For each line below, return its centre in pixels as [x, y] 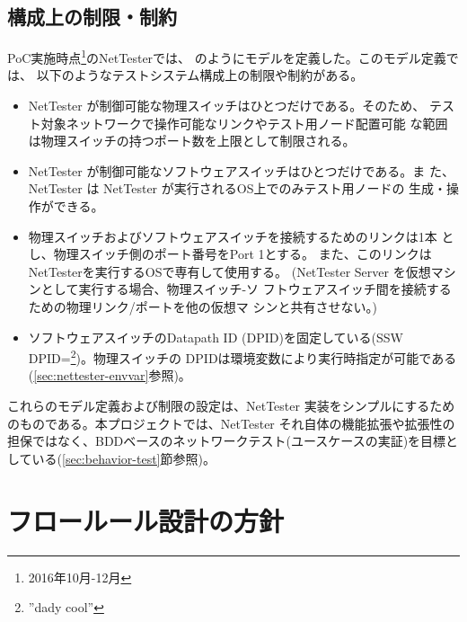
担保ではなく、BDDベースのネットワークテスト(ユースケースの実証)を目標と [233, 441]
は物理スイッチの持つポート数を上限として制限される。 [192, 141]
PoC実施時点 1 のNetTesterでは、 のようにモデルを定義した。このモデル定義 [227, 56]
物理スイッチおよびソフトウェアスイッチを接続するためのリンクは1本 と [241, 236]
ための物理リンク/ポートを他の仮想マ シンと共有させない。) [203, 306]
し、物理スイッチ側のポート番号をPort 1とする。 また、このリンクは [230, 254]
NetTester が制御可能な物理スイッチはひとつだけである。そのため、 [227, 106]
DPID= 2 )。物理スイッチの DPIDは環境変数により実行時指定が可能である [242, 356]
